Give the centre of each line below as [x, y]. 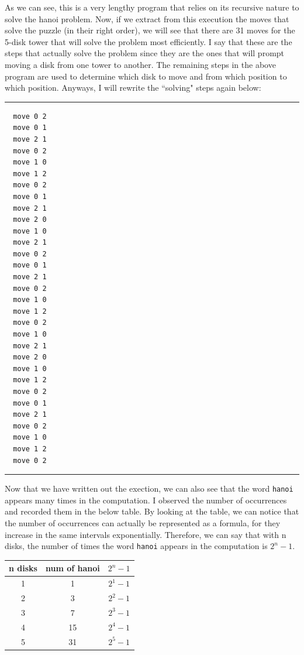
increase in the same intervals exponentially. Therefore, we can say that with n [146, 534]
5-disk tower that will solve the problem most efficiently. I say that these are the [148, 41]
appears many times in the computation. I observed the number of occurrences [146, 500]
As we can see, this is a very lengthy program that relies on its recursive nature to [152, 7]
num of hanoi [72, 568]
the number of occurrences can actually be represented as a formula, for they [143, 523]
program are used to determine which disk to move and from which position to [146, 76]
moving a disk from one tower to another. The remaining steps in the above [140, 64]
